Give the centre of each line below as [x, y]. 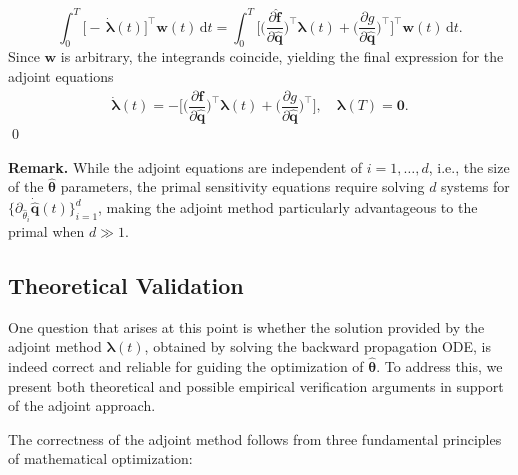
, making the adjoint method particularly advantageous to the [288, 207]
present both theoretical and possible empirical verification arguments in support [256, 385]
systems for [475, 186]
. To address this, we [439, 366]
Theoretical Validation [126, 284]
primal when [46, 230]
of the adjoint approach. [82, 405]
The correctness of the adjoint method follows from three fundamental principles [255, 438]
